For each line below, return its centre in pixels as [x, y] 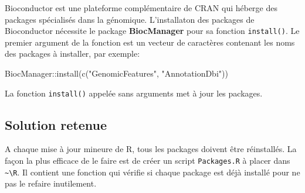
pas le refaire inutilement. [51, 183]
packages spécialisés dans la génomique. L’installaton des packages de [130, 19]
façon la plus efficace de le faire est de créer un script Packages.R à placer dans [148, 161]
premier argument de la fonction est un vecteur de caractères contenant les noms [150, 42]
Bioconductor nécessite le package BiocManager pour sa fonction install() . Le [152, 31]
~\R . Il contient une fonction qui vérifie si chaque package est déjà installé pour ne [152, 172]
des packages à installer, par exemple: [72, 54]
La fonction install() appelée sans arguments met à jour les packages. [134, 93]
